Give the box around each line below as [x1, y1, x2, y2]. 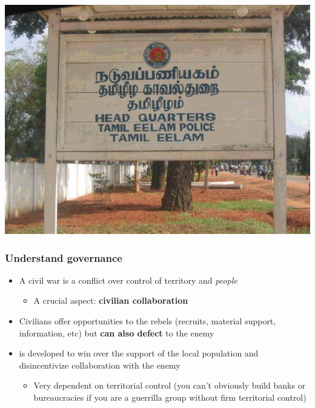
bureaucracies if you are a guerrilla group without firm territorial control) [33, 390, 307, 403]
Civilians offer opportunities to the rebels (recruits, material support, [19, 315, 276, 327]
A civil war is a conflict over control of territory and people [19, 273, 237, 286]
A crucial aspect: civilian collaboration [33, 294, 188, 307]
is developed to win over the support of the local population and [19, 347, 259, 360]
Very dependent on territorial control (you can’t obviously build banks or [33, 379, 306, 392]
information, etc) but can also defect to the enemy [19, 326, 214, 339]
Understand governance [5, 250, 122, 265]
